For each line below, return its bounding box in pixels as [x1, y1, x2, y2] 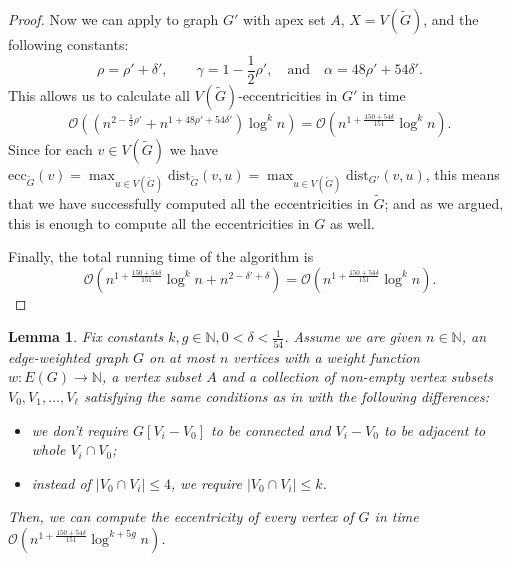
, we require [171, 472, 242, 493]
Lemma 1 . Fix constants [8, 326, 164, 347]
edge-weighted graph [8, 346, 129, 367]
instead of [31, 472, 91, 493]
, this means [425, 163, 500, 184]
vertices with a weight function [233, 346, 420, 367]
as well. [329, 212, 375, 233]
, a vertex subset [101, 366, 202, 387]
